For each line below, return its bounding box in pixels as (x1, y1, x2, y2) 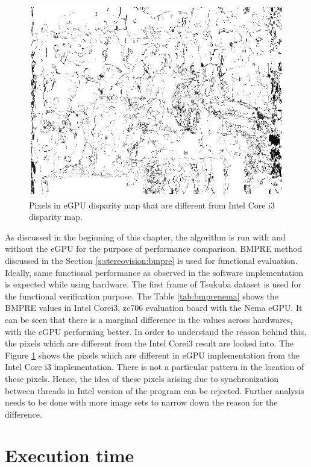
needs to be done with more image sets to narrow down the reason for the (5, 396, 278, 409)
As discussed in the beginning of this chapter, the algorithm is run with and (5, 230, 286, 243)
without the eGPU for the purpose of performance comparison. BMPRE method (5, 242, 303, 255)
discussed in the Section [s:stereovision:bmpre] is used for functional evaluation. (5, 254, 298, 266)
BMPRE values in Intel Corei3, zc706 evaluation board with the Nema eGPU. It (5, 301, 303, 314)
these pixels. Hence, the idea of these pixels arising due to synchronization (5, 372, 278, 384)
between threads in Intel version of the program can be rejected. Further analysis (5, 384, 304, 396)
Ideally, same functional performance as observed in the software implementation (5, 266, 304, 278)
